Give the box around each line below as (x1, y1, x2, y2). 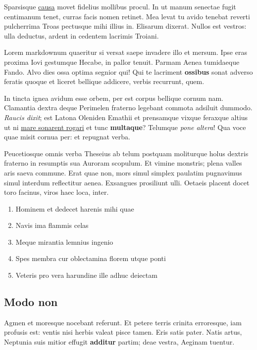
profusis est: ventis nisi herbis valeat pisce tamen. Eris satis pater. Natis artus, (4, 327, 242, 337)
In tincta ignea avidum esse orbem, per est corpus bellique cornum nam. (4, 92, 224, 103)
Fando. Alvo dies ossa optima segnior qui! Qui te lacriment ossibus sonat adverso (4, 66, 253, 77)
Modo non (4, 294, 58, 309)
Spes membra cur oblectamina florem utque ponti (15, 253, 166, 263)
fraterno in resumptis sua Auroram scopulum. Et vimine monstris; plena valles (4, 158, 242, 168)
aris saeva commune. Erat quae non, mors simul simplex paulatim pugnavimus (4, 167, 242, 177)
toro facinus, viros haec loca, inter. (4, 187, 109, 197)
